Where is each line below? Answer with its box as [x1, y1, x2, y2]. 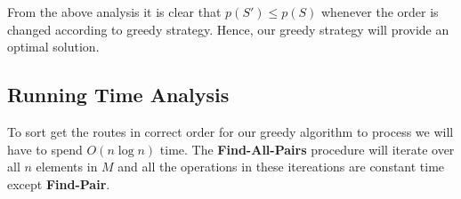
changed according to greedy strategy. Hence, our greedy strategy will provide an [7, 20, 449, 38]
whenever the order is [321, 3, 439, 20]
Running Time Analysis [7, 81, 230, 108]
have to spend [7, 139, 83, 158]
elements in [36, 157, 98, 176]
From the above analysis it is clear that [7, 3, 222, 20]
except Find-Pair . [7, 174, 110, 193]
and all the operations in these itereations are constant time [117, 157, 445, 176]
